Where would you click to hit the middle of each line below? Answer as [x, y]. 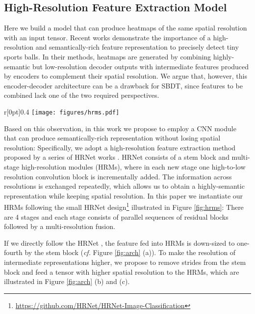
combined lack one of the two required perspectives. [82, 95]
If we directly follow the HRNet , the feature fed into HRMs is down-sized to [119, 243]
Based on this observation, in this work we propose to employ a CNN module [120, 128]
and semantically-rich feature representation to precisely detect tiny [137, 47]
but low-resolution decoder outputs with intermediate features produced [141, 66]
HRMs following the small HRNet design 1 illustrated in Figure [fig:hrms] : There [124, 206]
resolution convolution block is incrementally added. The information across [118, 176]
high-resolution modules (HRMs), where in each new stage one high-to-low [133, 166]
